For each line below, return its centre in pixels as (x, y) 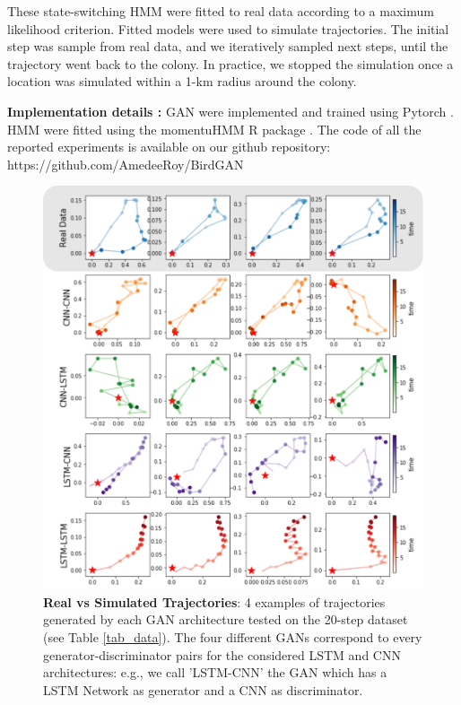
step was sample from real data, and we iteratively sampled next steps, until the (228, 46)
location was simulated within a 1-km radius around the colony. (182, 81)
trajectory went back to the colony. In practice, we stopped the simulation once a (230, 63)
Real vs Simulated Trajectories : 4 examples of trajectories (214, 601)
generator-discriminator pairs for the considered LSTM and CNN (222, 654)
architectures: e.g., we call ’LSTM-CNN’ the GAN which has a (215, 672)
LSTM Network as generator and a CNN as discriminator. (203, 689)
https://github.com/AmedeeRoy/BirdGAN (126, 164)
